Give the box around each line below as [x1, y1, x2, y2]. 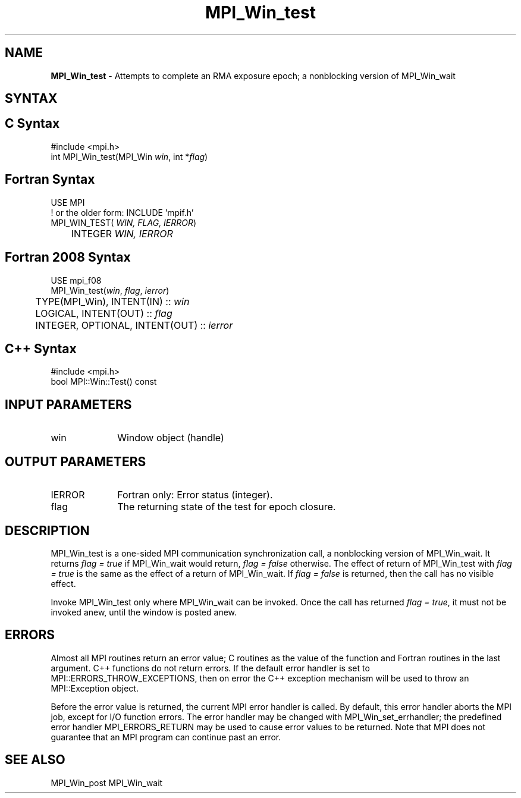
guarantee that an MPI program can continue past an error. [51, 731, 281, 742]
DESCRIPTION [5, 523, 90, 538]
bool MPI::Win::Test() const [51, 376, 157, 387]
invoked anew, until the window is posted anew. [51, 607, 237, 617]
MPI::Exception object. [51, 683, 139, 693]
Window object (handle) [117, 432, 224, 444]
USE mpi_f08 [51, 275, 102, 285]
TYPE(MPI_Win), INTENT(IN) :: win [35, 295, 190, 307]
